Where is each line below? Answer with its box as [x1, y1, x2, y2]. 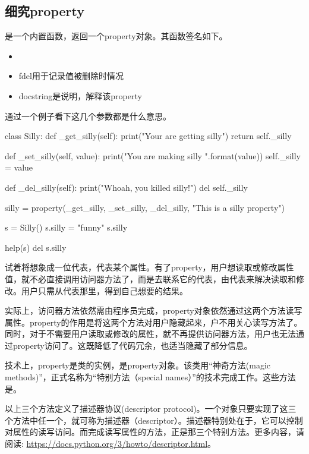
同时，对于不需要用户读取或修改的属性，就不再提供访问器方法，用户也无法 [5, 327, 296, 340]
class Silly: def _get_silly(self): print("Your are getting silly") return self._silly [5, 130, 292, 142]
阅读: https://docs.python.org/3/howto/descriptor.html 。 [5, 437, 216, 450]
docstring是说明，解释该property [18, 89, 142, 102]
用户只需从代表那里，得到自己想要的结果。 [21, 284, 188, 297]
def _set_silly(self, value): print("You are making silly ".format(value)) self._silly [5, 149, 301, 162]
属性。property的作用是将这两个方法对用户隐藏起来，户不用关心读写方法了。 [5, 316, 302, 328]
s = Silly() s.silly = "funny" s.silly [5, 221, 128, 234]
